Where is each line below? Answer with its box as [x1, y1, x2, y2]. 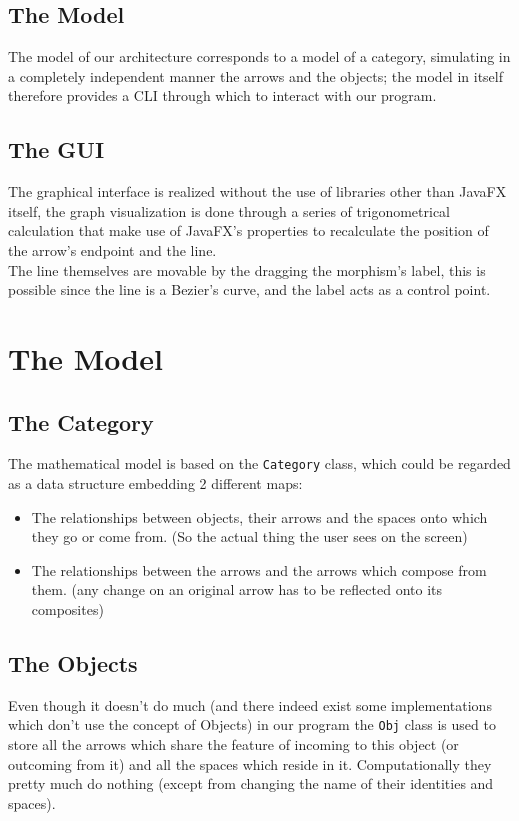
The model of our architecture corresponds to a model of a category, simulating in [8, 46, 511, 67]
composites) [31, 598, 104, 619]
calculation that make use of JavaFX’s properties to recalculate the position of [8, 220, 489, 241]
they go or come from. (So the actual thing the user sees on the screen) [31, 526, 468, 547]
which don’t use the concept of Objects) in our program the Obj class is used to [8, 714, 496, 735]
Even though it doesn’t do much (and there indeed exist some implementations [8, 694, 492, 715]
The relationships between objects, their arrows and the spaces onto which [31, 506, 488, 527]
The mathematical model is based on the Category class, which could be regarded [8, 453, 511, 474]
